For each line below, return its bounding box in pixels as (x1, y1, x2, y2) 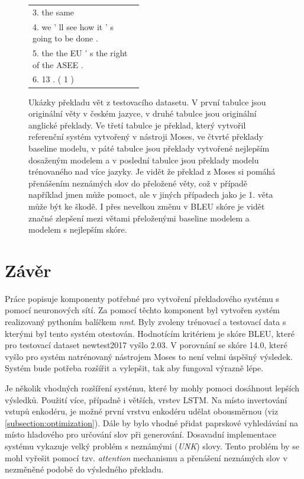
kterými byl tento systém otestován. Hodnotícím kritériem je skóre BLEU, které (5, 327, 295, 339)
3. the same (33, 5, 75, 18)
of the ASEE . (33, 58, 83, 70)
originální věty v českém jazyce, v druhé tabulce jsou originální (28, 107, 257, 120)
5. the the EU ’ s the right (33, 47, 128, 59)
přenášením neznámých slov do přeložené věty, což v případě (28, 176, 248, 189)
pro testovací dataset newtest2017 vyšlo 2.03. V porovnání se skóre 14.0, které (5, 339, 287, 351)
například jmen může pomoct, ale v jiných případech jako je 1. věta (28, 188, 273, 201)
